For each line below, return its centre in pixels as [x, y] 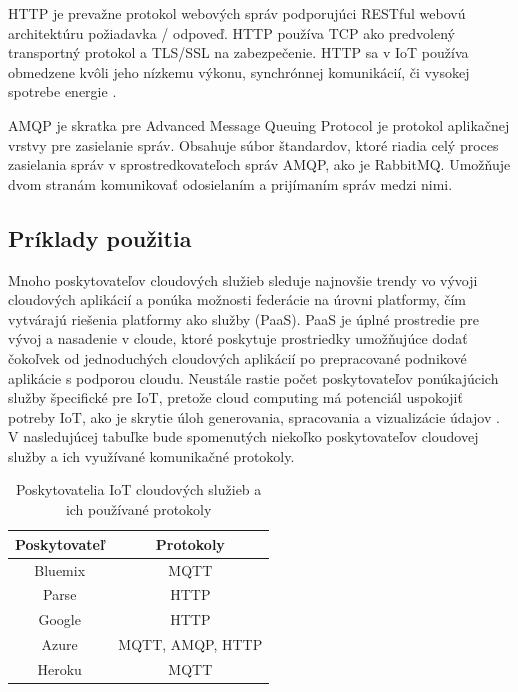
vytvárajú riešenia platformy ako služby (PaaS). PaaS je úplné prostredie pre [244, 318]
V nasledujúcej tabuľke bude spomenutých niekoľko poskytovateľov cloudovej [243, 436]
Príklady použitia [100, 237]
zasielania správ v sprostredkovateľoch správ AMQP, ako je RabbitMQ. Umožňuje [259, 164]
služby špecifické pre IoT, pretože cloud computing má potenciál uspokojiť [235, 397]
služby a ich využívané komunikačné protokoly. [151, 455]
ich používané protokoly [138, 509]
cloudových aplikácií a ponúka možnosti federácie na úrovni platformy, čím [237, 299]
